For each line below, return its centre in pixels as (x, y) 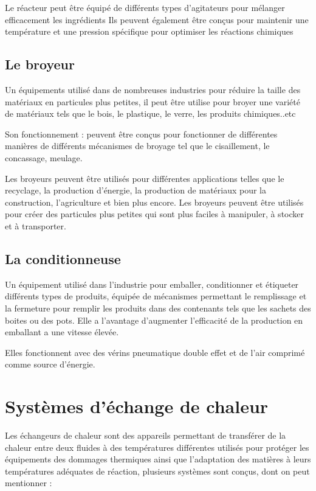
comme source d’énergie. (50, 364)
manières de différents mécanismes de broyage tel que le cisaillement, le (137, 146)
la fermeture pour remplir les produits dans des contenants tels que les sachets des (158, 308)
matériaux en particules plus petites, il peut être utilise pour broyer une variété (153, 101)
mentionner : (29, 483)
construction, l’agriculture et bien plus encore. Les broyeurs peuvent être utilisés (154, 202)
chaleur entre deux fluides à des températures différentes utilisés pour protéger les (157, 447)
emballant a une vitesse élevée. (62, 332)
